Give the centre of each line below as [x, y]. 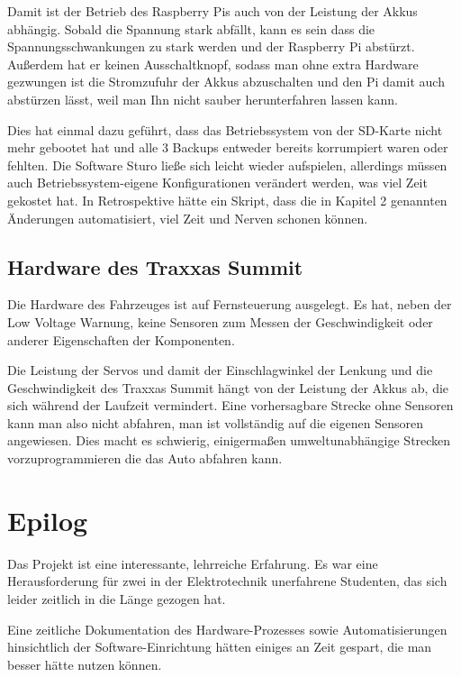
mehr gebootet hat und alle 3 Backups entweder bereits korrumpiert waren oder [228, 147]
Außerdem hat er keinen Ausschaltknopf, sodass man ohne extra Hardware [213, 64]
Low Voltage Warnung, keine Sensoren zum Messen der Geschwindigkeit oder [220, 321]
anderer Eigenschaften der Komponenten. [121, 339]
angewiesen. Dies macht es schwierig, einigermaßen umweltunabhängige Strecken [229, 440]
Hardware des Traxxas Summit [155, 266]
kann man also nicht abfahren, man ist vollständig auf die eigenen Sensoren [216, 422]
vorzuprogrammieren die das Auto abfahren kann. [145, 458]
